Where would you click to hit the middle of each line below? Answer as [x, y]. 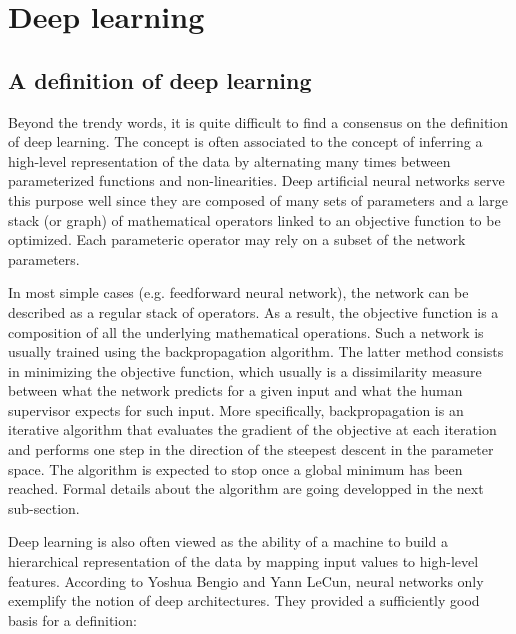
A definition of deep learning [160, 79]
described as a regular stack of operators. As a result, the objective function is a [253, 311]
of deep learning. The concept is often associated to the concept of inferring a [245, 141]
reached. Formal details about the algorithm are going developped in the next [246, 488]
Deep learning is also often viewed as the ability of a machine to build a [228, 541]
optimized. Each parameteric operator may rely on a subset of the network [237, 239]
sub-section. [44, 507]
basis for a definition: [72, 619]
